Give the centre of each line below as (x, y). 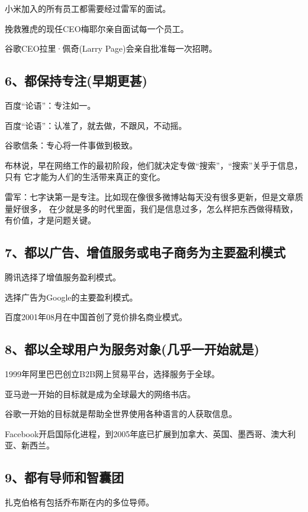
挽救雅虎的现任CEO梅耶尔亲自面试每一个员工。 (97, 28)
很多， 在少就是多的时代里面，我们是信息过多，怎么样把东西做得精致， (159, 208)
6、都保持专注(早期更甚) (76, 80)
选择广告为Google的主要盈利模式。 (71, 297)
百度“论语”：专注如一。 (50, 105)
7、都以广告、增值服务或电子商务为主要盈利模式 (145, 252)
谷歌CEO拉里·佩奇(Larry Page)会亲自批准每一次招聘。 (111, 48)
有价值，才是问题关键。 (50, 220)
